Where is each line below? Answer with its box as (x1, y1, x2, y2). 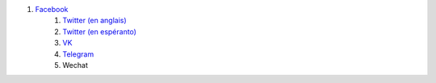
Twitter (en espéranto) (62, 26, 137, 36)
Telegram (62, 49, 94, 59)
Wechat (62, 60, 88, 69)
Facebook (35, 5, 69, 14)
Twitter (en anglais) (62, 16, 127, 26)
